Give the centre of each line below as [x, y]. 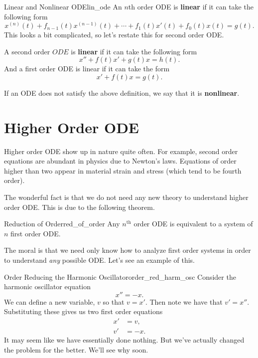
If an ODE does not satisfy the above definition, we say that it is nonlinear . [122, 92]
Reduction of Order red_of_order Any [62, 224]
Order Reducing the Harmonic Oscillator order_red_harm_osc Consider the [120, 276]
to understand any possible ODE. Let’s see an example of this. [100, 260]
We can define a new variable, [50, 301]
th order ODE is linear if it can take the [191, 6]
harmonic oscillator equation [48, 286]
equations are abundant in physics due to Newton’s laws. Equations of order [120, 161]
